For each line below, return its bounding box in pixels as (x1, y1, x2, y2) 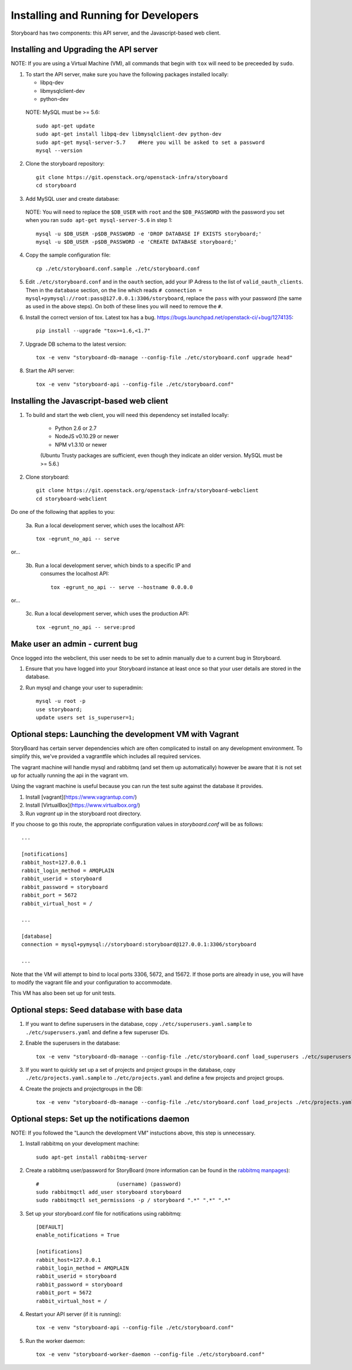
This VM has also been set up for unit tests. (11, 989, 116, 997)
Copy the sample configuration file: (25, 251, 111, 258)
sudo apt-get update (36, 122, 95, 129)
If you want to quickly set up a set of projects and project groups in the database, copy (25, 1066, 236, 1073)
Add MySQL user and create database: (25, 195, 120, 202)
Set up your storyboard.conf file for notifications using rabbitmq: (25, 1210, 182, 1217)
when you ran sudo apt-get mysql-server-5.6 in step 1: (25, 217, 172, 224)
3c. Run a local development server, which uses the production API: (25, 610, 189, 617)
